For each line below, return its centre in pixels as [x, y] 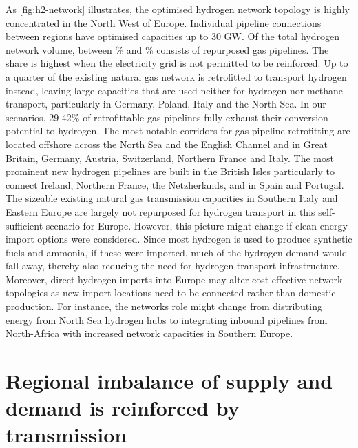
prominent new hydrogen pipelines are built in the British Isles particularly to [170, 171]
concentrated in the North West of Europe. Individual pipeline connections [164, 22]
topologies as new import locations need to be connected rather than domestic [171, 293]
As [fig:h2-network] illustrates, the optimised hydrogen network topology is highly [178, 9]
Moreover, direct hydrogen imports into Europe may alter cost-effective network [174, 279]
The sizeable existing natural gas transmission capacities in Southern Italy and [172, 198]
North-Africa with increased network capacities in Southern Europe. [149, 333]
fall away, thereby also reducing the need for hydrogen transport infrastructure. [173, 266]
